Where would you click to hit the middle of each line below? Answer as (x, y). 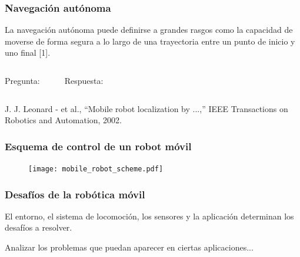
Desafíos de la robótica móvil (75, 194)
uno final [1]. (28, 53)
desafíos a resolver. (39, 227)
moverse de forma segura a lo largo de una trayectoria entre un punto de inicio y (150, 41)
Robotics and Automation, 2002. (64, 120)
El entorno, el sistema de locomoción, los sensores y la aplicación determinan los (149, 216)
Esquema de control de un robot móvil (98, 146)
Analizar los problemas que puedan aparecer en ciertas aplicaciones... (129, 247)
